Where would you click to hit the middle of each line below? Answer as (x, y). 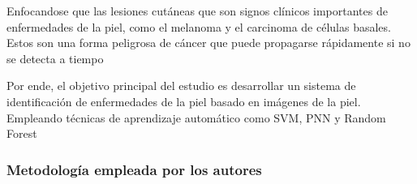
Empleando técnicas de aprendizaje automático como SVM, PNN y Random (196, 117)
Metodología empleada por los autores (134, 169)
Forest (22, 133)
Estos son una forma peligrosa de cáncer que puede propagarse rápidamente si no (208, 43)
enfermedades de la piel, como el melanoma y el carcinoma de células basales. (199, 26)
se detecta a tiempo (55, 58)
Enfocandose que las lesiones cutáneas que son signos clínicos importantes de (197, 11)
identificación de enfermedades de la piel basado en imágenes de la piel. (184, 101)
